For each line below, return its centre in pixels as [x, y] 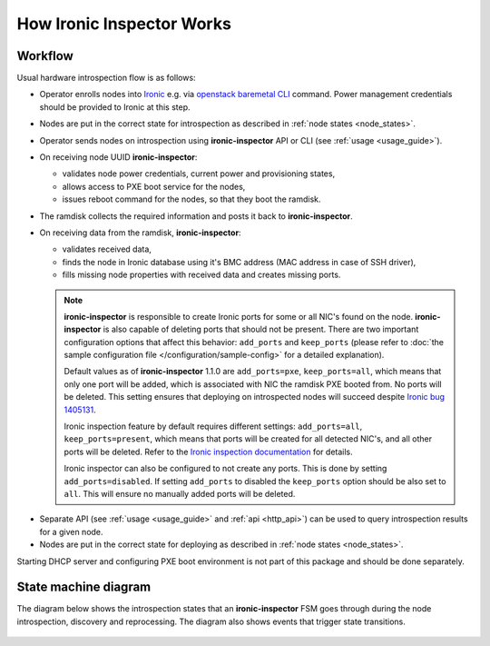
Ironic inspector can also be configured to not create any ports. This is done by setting [225, 469]
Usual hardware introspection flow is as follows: [106, 78]
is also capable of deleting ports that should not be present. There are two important [261, 329]
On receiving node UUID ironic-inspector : [118, 157]
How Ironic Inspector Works [124, 24]
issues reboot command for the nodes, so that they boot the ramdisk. [191, 199]
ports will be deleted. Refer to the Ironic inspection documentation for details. [208, 452]
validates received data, [107, 249]
